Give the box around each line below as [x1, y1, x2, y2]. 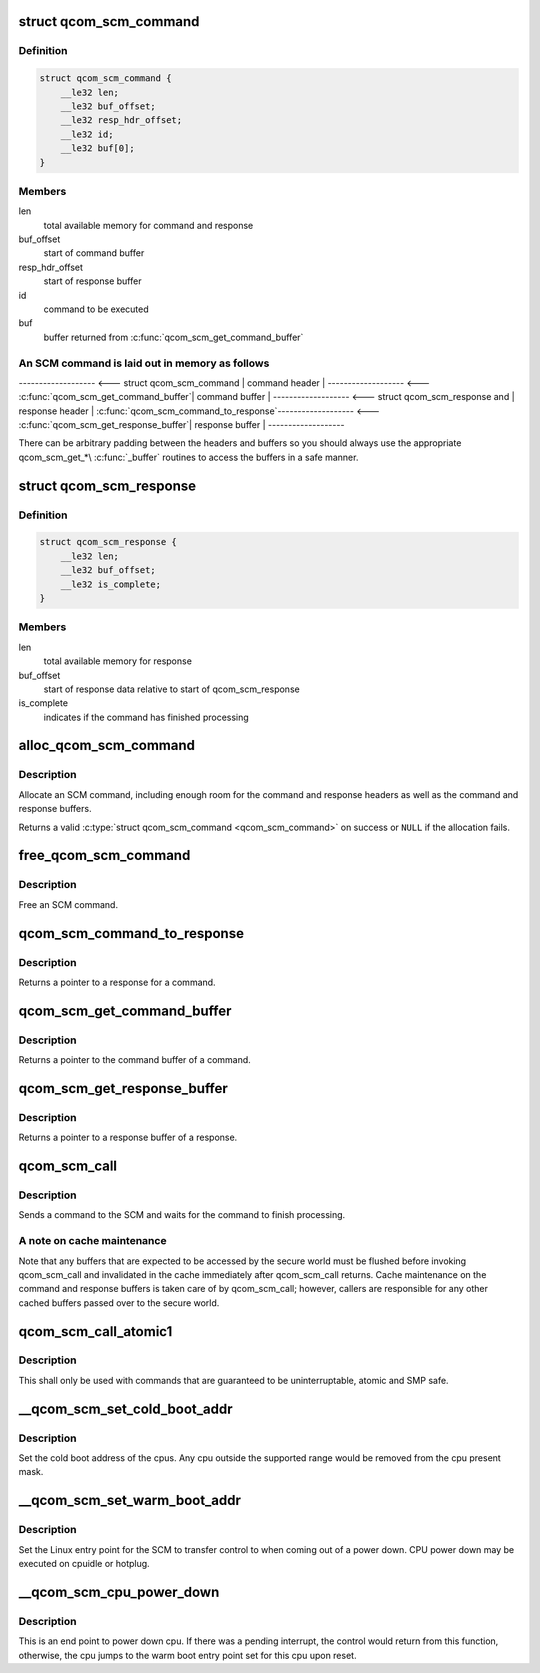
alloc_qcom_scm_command [18, 737, 195, 754]
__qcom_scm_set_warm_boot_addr [18, 1492, 242, 1509]
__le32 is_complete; [60, 578, 162, 590]
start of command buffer [43, 247, 145, 259]
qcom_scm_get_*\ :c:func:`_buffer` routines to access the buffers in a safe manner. [18, 451, 359, 463]
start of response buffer [43, 275, 142, 287]
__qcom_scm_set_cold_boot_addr [18, 1400, 234, 1417]
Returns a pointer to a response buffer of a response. [18, 1131, 238, 1144]
